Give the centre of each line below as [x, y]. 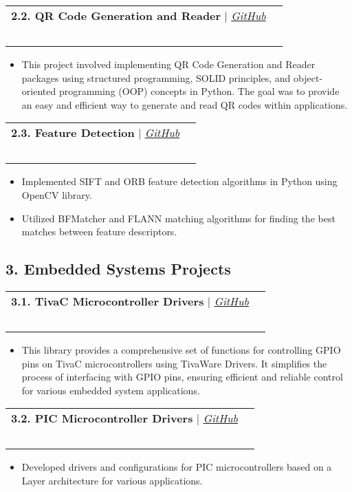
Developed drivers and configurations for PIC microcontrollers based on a [177, 467]
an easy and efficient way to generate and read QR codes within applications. [185, 104]
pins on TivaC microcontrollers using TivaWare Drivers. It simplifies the [174, 363]
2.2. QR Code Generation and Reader [116, 15]
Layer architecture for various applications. [112, 480]
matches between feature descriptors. [99, 232]
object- [308, 77]
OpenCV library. [57, 194]
